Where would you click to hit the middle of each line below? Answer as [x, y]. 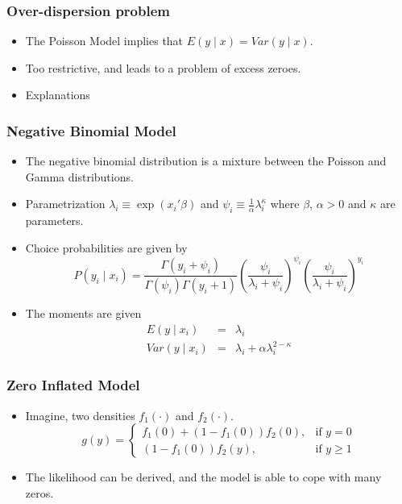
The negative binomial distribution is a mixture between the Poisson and [206, 161]
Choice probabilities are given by [106, 247]
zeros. [39, 492]
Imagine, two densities [80, 415]
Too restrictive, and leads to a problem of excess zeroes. [163, 67]
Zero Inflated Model [73, 385]
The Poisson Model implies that [104, 41]
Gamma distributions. [79, 176]
